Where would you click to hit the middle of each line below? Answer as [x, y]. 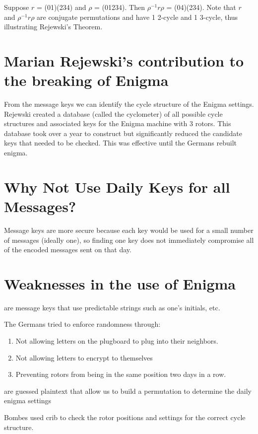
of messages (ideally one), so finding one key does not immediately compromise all [129, 240]
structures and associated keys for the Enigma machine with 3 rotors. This [118, 123]
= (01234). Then [120, 7]
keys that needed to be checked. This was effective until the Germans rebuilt [121, 143]
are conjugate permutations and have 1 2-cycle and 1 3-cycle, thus [137, 17]
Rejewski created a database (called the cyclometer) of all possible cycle [113, 113]
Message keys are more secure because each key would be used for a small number [129, 230]
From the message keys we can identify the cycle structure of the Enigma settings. [129, 104]
